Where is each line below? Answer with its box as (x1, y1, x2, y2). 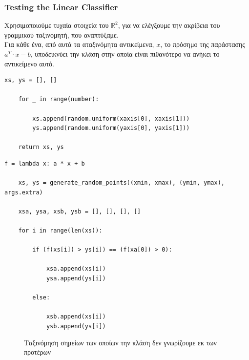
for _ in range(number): (18, 96, 99, 103)
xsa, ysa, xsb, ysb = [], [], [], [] (18, 208, 141, 215)
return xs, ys (18, 144, 64, 151)
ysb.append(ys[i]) (46, 323, 106, 330)
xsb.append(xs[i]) (46, 313, 106, 320)
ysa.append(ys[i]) (46, 275, 106, 282)
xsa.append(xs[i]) (46, 265, 106, 273)
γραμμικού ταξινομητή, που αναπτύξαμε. (4, 29, 119, 40)
